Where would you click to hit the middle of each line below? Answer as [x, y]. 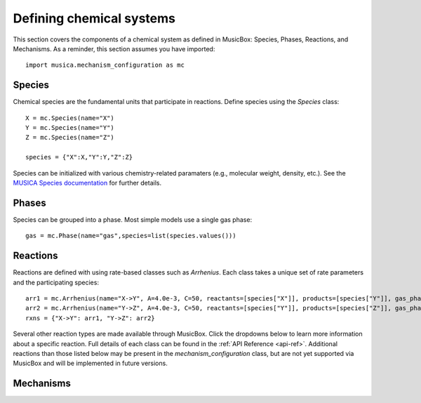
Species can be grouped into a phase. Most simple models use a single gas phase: [133, 219]
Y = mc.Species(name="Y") [70, 128]
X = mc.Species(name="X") [70, 118]
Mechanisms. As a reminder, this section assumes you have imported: [114, 48]
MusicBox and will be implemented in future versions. [90, 363]
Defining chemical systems [94, 18]
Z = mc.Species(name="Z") [70, 138]
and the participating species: [56, 282]
